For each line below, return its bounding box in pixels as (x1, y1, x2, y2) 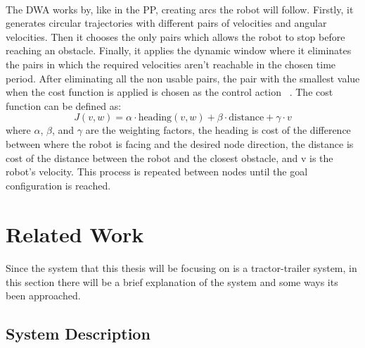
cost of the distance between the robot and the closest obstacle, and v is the (6, 150, 333, 165)
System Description (6, 323, 151, 344)
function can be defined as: (6, 98, 122, 113)
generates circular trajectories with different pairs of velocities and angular (6, 15, 327, 30)
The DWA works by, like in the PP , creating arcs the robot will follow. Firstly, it (6, 1, 354, 16)
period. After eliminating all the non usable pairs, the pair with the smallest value (6, 70, 360, 85)
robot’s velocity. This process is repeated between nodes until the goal (6, 164, 308, 179)
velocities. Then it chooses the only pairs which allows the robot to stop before (6, 29, 345, 44)
